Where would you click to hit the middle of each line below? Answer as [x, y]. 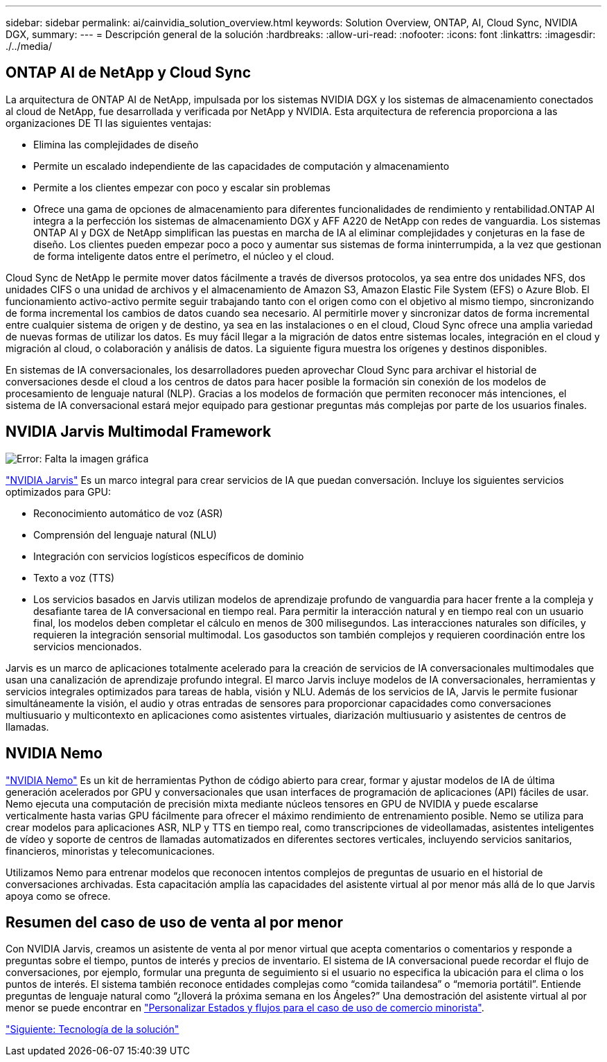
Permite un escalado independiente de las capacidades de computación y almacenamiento [241, 166]
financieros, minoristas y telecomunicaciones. [110, 851]
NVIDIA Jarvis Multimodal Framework [139, 432]
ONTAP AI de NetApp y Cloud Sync [129, 73]
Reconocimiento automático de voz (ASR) [128, 513]
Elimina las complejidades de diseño [116, 144]
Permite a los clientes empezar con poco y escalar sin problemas [182, 187]
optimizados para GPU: [58, 491]
